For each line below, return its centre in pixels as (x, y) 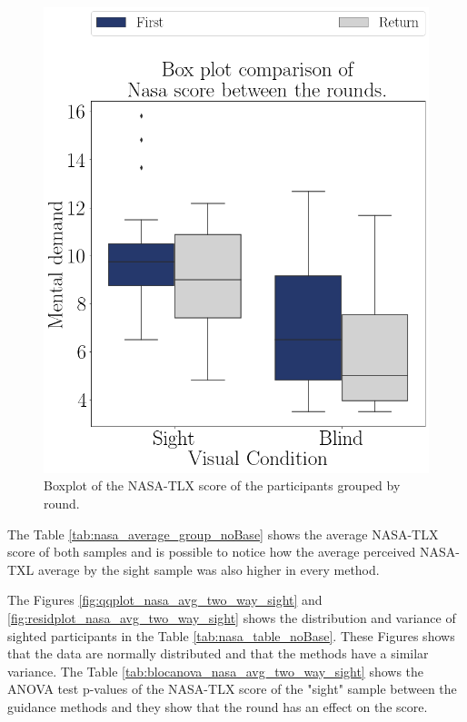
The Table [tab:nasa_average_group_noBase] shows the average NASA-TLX (223, 534)
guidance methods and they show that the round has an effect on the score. (218, 706)
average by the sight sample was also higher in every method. (209, 569)
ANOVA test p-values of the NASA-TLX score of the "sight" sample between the (232, 689)
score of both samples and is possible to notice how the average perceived (212, 552)
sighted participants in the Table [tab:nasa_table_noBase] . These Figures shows (231, 635)
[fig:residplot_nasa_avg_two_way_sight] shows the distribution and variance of (232, 617)
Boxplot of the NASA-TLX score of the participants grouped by (222, 485)
